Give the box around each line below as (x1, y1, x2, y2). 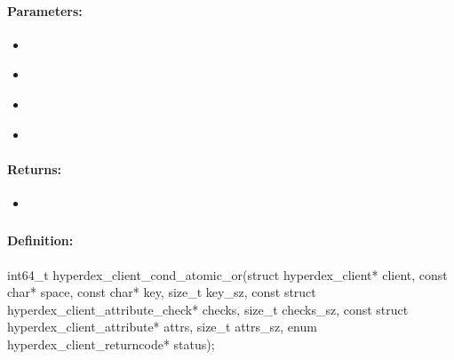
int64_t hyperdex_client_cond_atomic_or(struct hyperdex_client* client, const (7, 265, 448, 284)
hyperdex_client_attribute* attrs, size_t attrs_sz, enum (7, 317, 317, 336)
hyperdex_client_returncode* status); (7, 335, 215, 354)
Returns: (7, 159, 62, 178)
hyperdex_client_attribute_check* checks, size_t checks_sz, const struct (7, 300, 409, 318)
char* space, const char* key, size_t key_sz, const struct (7, 283, 316, 301)
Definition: (7, 231, 74, 250)
